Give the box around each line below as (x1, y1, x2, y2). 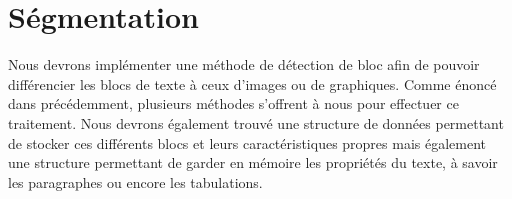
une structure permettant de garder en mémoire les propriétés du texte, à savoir (8, 152, 498, 173)
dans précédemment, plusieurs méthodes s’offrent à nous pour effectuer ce (8, 93, 459, 114)
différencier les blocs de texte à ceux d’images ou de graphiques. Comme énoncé (8, 73, 497, 94)
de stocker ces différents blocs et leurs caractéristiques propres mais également (8, 132, 487, 153)
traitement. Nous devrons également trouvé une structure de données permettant (8, 112, 504, 133)
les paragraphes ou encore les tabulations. (8, 171, 263, 192)
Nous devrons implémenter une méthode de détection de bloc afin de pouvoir (8, 54, 480, 75)
